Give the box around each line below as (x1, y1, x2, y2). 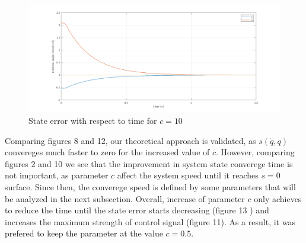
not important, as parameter (5, 169, 109, 181)
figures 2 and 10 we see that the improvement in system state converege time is (5, 157, 293, 170)
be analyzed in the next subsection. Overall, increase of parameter (5, 192, 245, 204)
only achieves (254, 192, 302, 204)
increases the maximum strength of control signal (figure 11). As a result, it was (5, 215, 295, 228)
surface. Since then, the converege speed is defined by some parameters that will (5, 180, 296, 193)
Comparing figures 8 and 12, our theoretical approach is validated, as (5, 134, 256, 146)
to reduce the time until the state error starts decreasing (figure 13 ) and (5, 204, 269, 216)
